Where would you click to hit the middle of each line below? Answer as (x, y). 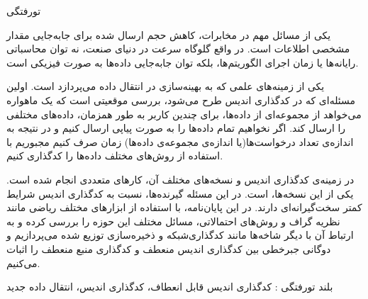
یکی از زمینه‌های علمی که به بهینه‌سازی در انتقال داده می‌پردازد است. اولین (166, 86)
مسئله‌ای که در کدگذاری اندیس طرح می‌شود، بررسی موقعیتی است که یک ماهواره (181, 100)
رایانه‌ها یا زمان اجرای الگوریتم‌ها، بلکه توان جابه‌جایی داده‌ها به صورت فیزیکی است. (183, 62)
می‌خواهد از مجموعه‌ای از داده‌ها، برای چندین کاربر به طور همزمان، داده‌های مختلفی (184, 114)
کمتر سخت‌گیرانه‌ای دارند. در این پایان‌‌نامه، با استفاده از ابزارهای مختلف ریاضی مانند (184, 207)
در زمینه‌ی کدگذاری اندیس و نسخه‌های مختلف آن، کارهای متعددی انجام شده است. (180, 179)
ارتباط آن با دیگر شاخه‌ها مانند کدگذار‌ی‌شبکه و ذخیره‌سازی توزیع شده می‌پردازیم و (180, 235)
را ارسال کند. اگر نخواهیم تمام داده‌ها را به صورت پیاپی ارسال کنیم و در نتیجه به (176, 128)
